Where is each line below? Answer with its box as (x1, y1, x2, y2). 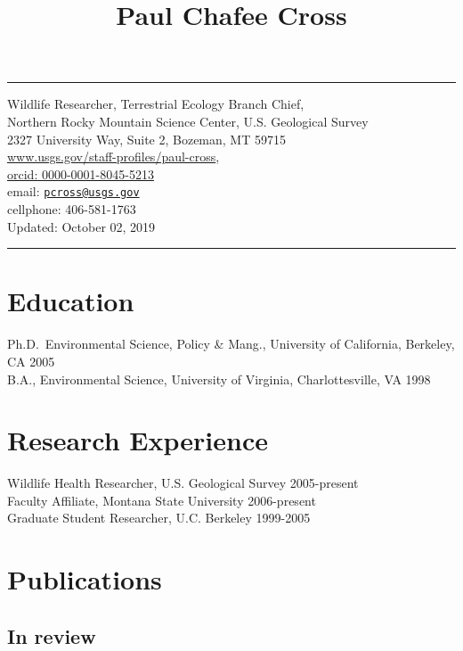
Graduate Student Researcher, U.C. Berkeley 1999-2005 (7, 508, 311, 527)
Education (7, 283, 134, 319)
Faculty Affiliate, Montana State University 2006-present (7, 490, 316, 509)
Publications (7, 561, 162, 597)
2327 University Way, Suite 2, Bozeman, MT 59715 (7, 129, 286, 148)
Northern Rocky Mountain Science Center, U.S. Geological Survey (7, 111, 369, 130)
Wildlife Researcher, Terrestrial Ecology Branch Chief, (7, 95, 305, 113)
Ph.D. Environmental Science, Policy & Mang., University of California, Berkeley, (7, 334, 455, 353)
